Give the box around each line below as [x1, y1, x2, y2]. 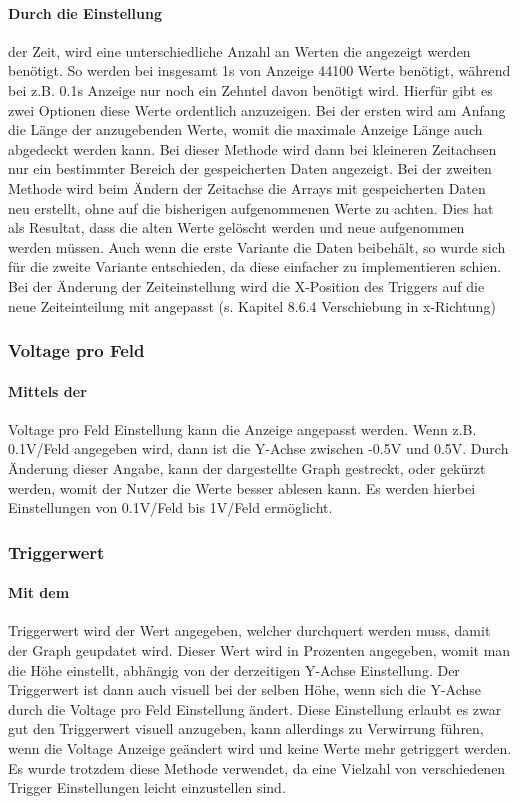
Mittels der [8, 380, 87, 401]
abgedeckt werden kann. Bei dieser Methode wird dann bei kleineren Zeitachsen [8, 138, 497, 159]
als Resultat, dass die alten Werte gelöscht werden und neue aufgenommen [8, 217, 465, 238]
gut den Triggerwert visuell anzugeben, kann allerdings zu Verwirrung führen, [8, 718, 484, 739]
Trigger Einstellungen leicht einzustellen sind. [8, 777, 286, 798]
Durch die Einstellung [8, 2, 162, 23]
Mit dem [8, 582, 70, 603]
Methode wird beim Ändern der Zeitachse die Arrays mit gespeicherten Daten [8, 177, 486, 198]
